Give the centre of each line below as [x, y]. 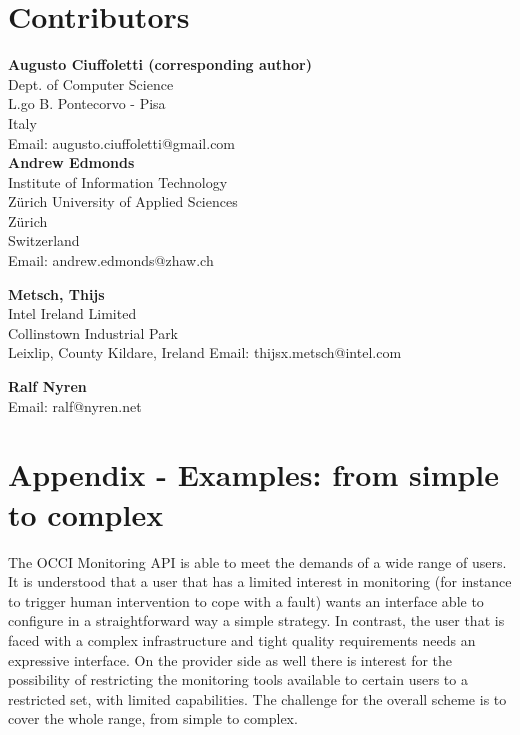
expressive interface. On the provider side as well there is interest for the [230, 659]
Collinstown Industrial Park [93, 332]
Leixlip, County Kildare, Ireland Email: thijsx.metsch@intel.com [205, 352]
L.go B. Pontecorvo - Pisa [87, 103]
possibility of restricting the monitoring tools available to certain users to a [238, 679]
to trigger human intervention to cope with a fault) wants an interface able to [246, 600]
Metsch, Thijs [56, 293]
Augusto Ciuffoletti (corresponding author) [160, 64]
